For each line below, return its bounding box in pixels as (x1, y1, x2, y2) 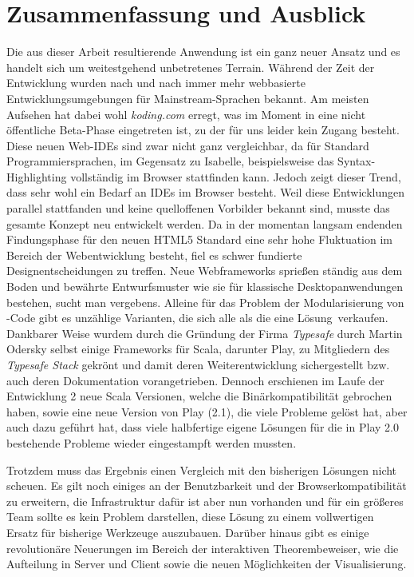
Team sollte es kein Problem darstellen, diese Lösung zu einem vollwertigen (6, 508, 374, 525)
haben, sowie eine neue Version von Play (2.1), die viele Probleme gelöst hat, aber (6, 403, 408, 420)
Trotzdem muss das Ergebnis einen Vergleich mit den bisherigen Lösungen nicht (6, 461, 397, 478)
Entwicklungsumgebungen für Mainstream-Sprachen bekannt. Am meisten (6, 90, 369, 106)
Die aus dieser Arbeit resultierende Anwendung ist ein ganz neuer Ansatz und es (6, 43, 400, 60)
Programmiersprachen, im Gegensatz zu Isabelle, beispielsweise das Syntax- (6, 153, 376, 169)
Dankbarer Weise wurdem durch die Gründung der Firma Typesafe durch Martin (6, 324, 403, 341)
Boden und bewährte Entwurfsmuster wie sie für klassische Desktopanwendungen (6, 278, 404, 295)
